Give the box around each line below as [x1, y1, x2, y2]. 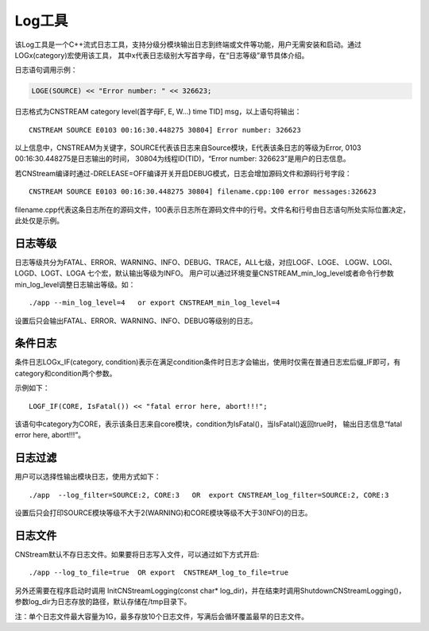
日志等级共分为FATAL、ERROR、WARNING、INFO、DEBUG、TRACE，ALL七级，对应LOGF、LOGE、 [14, 257, 344, 267]
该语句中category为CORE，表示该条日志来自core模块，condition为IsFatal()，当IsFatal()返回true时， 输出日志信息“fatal [14, 419, 403, 429]
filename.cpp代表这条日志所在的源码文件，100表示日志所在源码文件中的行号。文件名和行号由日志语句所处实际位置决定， [14, 205, 411, 214]
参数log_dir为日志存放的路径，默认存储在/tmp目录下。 [14, 597, 191, 606]
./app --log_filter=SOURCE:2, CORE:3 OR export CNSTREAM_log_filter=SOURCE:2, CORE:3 [29, 491, 389, 499]
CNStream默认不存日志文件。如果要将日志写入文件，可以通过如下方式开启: [14, 549, 260, 559]
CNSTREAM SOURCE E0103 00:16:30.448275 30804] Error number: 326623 [29, 125, 301, 134]
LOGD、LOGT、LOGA [14, 268, 87, 278]
